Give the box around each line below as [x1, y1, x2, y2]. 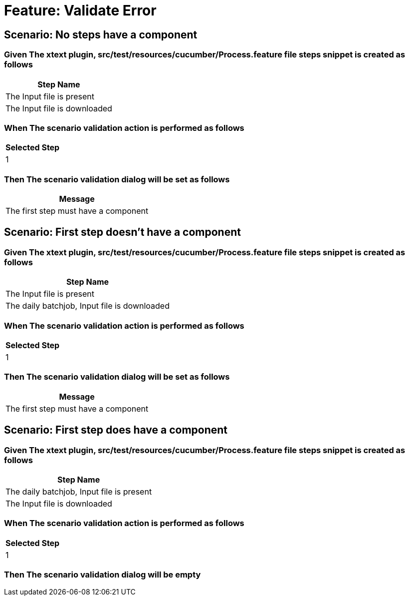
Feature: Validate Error [4, 2, 157, 19]
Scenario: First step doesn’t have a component [4, 226, 241, 239]
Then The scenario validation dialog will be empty [4, 570, 201, 580]
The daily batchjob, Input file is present [5, 486, 152, 497]
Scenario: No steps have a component [4, 28, 198, 41]
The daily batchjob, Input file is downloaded [5, 301, 170, 311]
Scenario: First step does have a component [4, 424, 228, 437]
